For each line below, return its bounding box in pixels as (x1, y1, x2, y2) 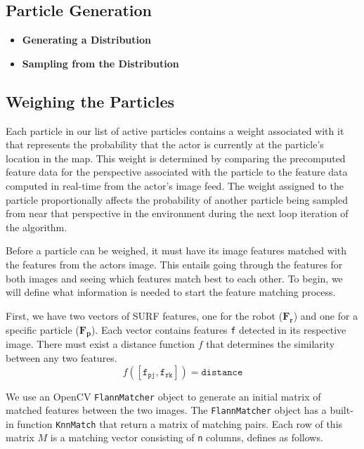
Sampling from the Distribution (22, 56, 179, 70)
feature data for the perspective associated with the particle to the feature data (6, 164, 348, 179)
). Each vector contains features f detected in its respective (91, 322, 346, 337)
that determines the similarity (206, 337, 335, 351)
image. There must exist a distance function (6, 337, 195, 351)
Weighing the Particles (6, 90, 175, 112)
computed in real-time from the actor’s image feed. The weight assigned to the (6, 178, 344, 193)
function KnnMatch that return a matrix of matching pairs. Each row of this (17, 416, 343, 431)
